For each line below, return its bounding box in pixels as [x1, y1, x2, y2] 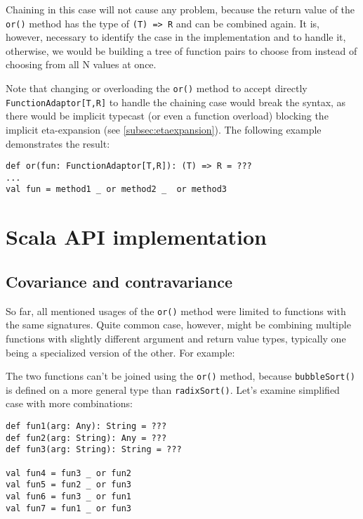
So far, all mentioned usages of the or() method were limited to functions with [6, 303, 346, 318]
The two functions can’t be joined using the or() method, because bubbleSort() [6, 369, 355, 383]
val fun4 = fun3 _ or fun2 [6, 468, 131, 478]
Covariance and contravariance [6, 270, 232, 292]
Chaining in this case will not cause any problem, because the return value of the [6, 2, 355, 16]
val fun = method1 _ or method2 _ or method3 [6, 184, 227, 195]
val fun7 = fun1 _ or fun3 [6, 503, 131, 513]
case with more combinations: [6, 396, 133, 411]
